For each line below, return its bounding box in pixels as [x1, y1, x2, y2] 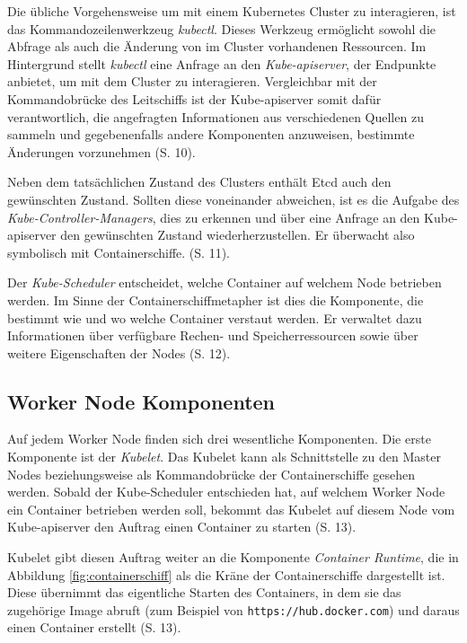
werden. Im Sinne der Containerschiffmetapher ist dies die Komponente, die [7, 290, 424, 309]
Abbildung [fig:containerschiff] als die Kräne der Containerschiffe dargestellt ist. [7, 565, 445, 584]
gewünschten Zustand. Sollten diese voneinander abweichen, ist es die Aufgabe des [7, 189, 460, 208]
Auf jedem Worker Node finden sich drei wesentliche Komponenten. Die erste [7, 429, 431, 448]
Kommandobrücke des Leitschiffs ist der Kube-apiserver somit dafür [7, 89, 382, 108]
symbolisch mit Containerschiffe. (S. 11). [7, 242, 230, 261]
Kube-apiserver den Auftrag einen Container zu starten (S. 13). [7, 517, 357, 536]
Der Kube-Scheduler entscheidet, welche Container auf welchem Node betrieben [7, 273, 442, 292]
